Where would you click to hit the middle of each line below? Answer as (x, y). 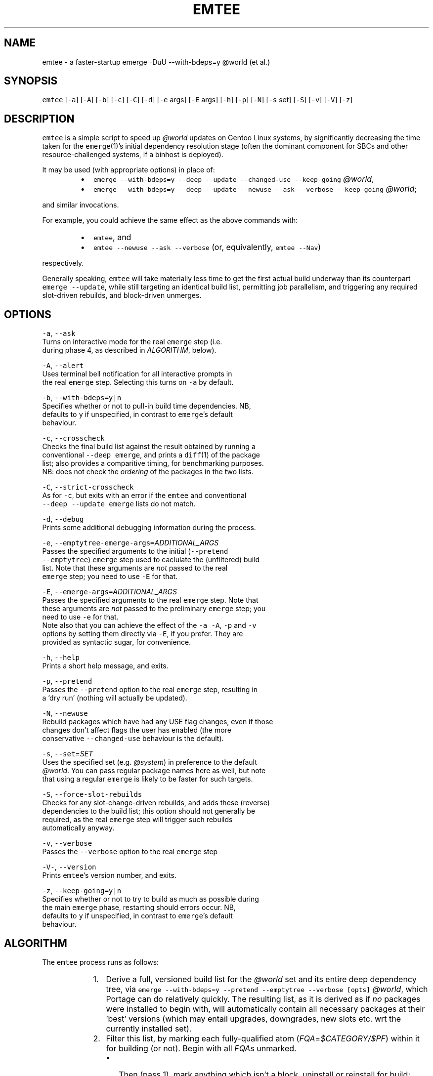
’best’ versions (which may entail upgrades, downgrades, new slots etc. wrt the (254, 1018)
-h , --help (61, 658)
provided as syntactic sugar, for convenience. (117, 642)
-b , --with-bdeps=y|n (82, 398)
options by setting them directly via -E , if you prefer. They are (143, 634)
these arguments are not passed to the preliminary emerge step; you (154, 609)
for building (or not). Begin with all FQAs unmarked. (201, 1048)
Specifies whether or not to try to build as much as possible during (151, 899)
